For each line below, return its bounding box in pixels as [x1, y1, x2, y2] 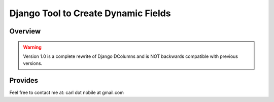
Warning [23, 44, 42, 50]
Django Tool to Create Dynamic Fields [9, 8, 171, 19]
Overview [9, 27, 41, 36]
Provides [9, 76, 38, 85]
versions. [23, 60, 43, 66]
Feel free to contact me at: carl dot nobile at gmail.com [9, 89, 124, 96]
